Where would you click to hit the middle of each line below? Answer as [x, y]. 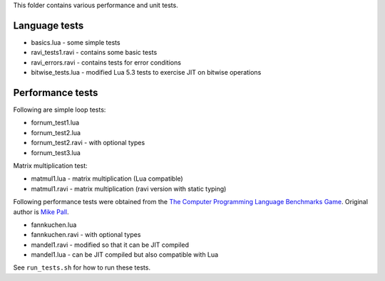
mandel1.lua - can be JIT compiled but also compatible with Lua [125, 255]
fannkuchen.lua [54, 225]
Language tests [48, 25]
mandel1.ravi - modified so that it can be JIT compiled [110, 245]
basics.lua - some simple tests [76, 42]
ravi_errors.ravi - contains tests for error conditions [106, 62]
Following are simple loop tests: [60, 110]
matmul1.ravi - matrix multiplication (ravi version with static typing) [129, 189]
